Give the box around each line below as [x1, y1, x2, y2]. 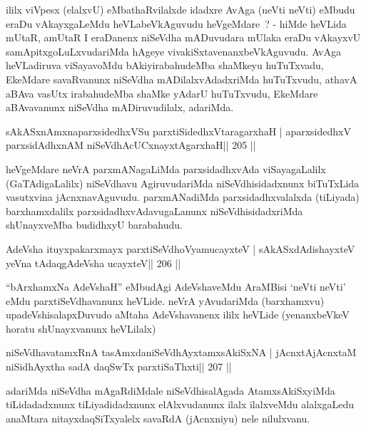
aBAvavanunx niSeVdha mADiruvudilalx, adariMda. [6, 100, 234, 115]
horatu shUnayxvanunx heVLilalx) [6, 321, 156, 336]
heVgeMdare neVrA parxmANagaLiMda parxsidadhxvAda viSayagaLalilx [6, 161, 326, 176]
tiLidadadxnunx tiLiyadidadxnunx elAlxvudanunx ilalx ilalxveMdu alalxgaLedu [6, 397, 355, 412]
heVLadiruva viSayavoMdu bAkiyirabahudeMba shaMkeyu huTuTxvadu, [6, 58, 324, 73]
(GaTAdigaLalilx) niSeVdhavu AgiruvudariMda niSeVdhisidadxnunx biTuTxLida [6, 175, 360, 190]
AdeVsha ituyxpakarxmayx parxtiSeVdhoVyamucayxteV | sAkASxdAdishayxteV [6, 241, 355, 256]
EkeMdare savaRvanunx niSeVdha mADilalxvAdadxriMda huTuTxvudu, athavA [6, 71, 357, 86]
